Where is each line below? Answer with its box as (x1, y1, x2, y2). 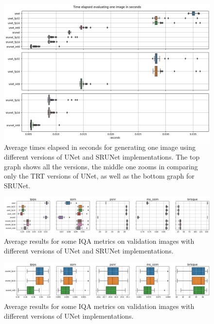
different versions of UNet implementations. (4, 310, 134, 321)
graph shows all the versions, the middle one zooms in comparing (4, 161, 198, 171)
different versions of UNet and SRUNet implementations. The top (4, 151, 200, 162)
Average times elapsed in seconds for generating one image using (4, 142, 196, 152)
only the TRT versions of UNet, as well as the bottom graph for (4, 171, 195, 181)
